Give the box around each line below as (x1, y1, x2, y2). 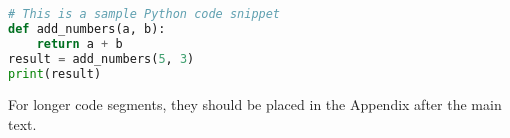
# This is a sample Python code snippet (8, 7, 281, 21)
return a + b (36, 36, 123, 51)
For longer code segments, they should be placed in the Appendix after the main (8, 94, 502, 115)
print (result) (8, 66, 102, 81)
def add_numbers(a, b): (8, 21, 166, 36)
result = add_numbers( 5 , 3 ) (8, 51, 195, 66)
